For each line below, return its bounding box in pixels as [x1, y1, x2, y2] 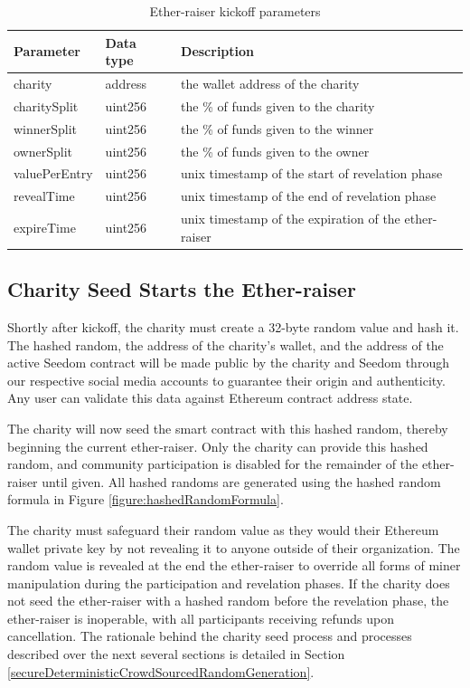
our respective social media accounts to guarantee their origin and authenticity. [7, 370, 446, 389]
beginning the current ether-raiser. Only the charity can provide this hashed [7, 436, 428, 455]
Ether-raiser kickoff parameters [149, 2, 321, 20]
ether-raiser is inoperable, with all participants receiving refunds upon [7, 608, 395, 627]
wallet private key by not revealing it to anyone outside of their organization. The [7, 538, 460, 557]
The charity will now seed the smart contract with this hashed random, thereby [7, 418, 448, 437]
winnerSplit [14, 119, 78, 138]
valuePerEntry [14, 164, 93, 183]
